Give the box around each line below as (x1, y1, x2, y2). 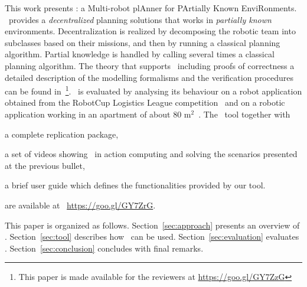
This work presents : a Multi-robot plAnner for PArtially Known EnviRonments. (5, 2, 297, 14)
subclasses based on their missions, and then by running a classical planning (5, 36, 280, 48)
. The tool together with (198, 108, 290, 120)
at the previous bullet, (5, 159, 85, 171)
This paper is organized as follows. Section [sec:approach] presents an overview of (5, 218, 300, 231)
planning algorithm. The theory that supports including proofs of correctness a (5, 59, 295, 71)
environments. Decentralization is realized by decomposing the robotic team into (5, 25, 296, 37)
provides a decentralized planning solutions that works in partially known (8, 13, 272, 25)
